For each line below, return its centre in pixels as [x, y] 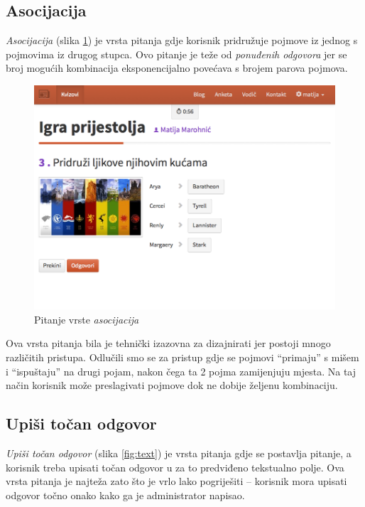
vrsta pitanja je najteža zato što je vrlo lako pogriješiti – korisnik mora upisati [176, 481]
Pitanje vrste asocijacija [87, 319]
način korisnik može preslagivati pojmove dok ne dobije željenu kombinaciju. [172, 385]
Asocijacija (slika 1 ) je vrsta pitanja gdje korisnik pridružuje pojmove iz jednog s [182, 40]
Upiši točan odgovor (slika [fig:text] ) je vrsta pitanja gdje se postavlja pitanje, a [179, 453]
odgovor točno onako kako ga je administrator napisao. [125, 495]
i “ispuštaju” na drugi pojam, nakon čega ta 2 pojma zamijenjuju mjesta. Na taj [181, 371]
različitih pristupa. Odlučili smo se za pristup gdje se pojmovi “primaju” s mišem [182, 357]
